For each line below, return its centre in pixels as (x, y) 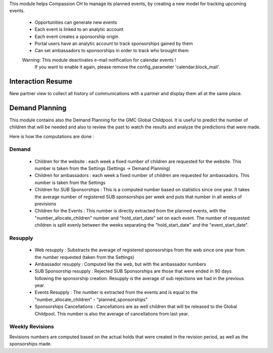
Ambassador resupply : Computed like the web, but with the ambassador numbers (121, 264)
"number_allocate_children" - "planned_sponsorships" (91, 299)
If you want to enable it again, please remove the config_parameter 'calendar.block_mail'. (127, 67)
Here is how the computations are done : (52, 136)
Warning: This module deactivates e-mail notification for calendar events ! (99, 60)
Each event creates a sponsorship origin (77, 36)
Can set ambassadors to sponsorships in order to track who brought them (112, 51)
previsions (45, 204)
